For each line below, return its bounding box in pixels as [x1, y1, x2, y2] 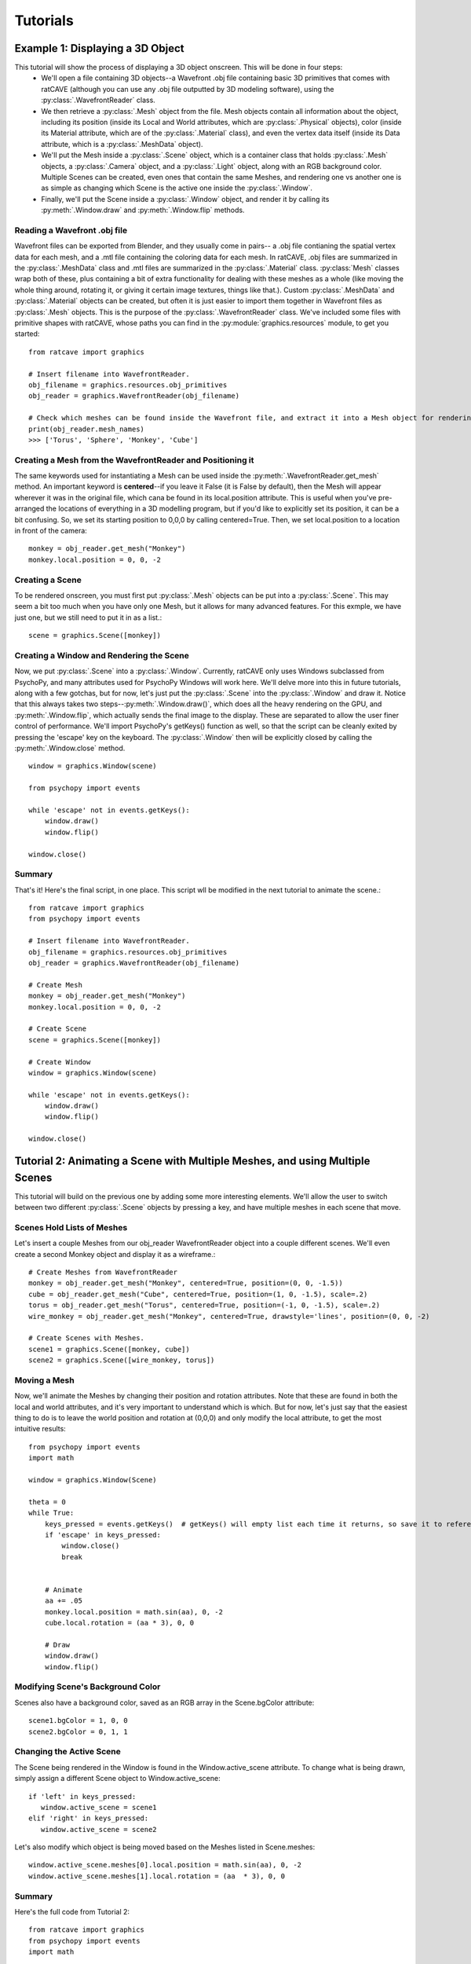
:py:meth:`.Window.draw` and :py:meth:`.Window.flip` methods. [41, 205, 245, 215]
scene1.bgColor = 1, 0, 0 [28, 1717, 129, 1725]
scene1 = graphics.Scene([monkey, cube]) [28, 1344, 190, 1354]
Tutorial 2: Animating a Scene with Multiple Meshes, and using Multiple [14, 1155, 371, 1168]
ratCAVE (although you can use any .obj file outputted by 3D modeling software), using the [41, 84, 334, 93]
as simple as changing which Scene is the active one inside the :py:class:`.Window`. [41, 183, 313, 192]
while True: [28, 1508, 75, 1518]
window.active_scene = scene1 [40, 1803, 157, 1812]
